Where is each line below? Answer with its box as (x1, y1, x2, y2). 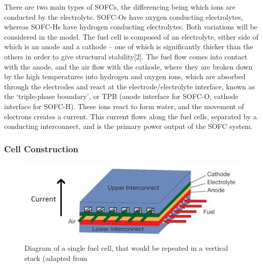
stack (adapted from (24, 252, 87, 263)
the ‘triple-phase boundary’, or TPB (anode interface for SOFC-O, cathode (4, 91, 239, 102)
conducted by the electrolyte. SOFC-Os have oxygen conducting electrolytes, (4, 11, 243, 22)
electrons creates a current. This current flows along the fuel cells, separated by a (4, 111, 257, 121)
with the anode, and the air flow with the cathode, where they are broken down (4, 61, 253, 72)
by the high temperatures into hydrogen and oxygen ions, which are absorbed (4, 71, 246, 82)
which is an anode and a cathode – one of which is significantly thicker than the (4, 41, 253, 52)
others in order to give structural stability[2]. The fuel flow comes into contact (4, 51, 248, 61)
